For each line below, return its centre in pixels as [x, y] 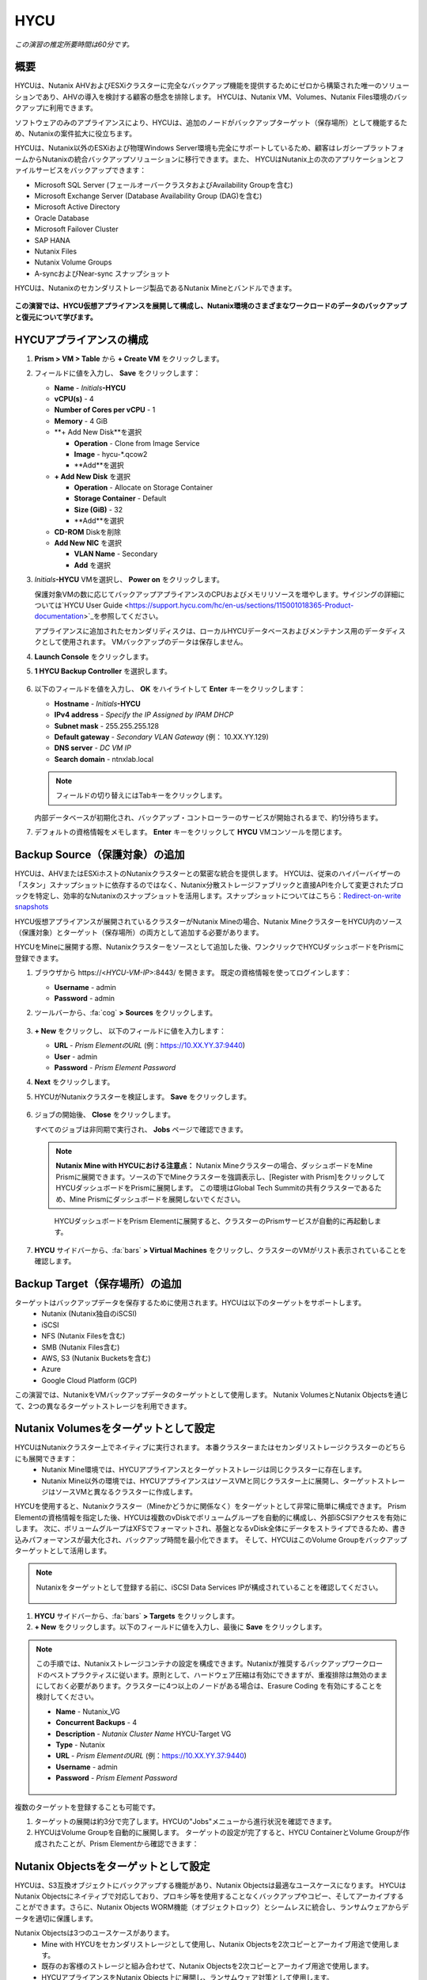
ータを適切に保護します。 [56, 1918]
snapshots [32, 907]
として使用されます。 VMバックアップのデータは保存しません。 [144, 642]
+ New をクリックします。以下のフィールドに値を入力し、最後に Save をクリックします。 [180, 1627]
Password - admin [84, 999]
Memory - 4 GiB [81, 421]
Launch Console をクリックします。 [94, 657]
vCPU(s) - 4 [74, 398]
